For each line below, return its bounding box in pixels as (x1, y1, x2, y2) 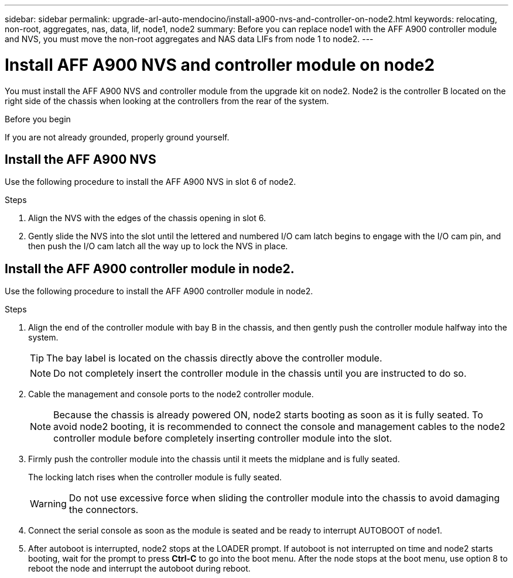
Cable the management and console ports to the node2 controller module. (28, 389, 314, 400)
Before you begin (5, 113, 71, 124)
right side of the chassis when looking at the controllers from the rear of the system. (5, 95, 329, 106)
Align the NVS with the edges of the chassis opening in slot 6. (28, 213, 266, 223)
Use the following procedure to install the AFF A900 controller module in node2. (5, 286, 313, 297)
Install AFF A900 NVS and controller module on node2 (5, 54, 435, 75)
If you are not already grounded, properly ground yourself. (5, 132, 230, 142)
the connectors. (69, 504, 139, 516)
